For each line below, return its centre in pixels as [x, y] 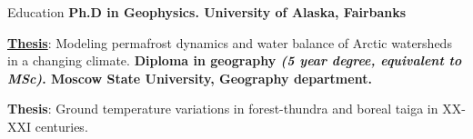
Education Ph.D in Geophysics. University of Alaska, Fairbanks [207, 12]
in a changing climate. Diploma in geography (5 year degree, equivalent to [235, 60]
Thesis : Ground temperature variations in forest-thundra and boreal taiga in [223, 109]
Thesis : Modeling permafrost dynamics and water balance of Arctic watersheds [230, 42]
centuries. [61, 126]
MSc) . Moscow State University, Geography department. [190, 78]
